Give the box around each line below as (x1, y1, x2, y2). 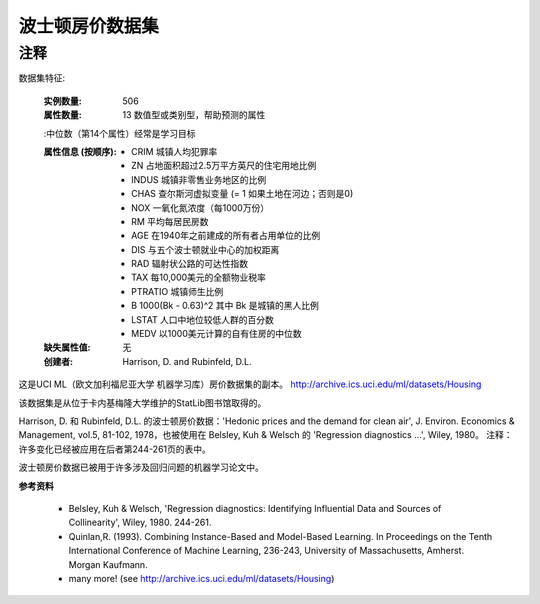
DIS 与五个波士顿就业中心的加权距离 (131, 243, 280, 255)
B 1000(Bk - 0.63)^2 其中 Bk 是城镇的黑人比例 (131, 300, 319, 312)
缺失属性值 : (43, 341, 91, 354)
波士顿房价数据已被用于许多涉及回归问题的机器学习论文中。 (18, 461, 264, 474)
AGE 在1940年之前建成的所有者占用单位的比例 (131, 230, 321, 242)
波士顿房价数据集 (18, 15, 160, 37)
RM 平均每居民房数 (131, 215, 209, 227)
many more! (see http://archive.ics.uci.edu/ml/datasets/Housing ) (68, 572, 335, 584)
